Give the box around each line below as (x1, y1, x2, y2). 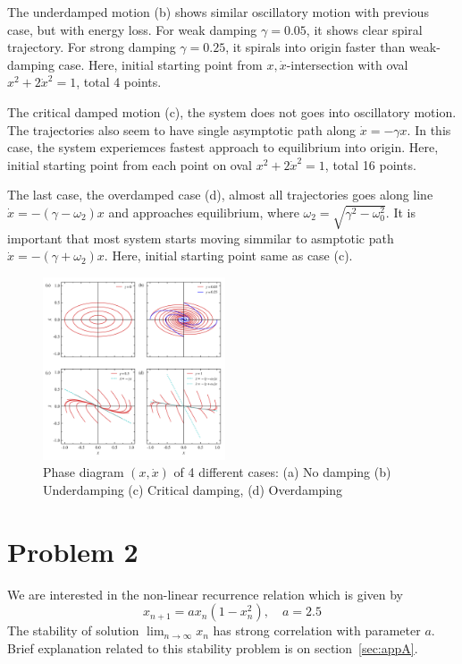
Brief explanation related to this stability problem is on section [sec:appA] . (7, 638, 418, 657)
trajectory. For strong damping (7, 38, 176, 56)
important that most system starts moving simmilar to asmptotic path (7, 228, 394, 247)
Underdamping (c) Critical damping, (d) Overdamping (43, 480, 343, 498)
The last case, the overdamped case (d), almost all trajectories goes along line (7, 185, 433, 204)
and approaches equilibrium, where (108, 202, 299, 221)
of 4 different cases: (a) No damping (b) (173, 463, 391, 481)
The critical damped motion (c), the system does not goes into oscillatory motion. (7, 102, 457, 121)
